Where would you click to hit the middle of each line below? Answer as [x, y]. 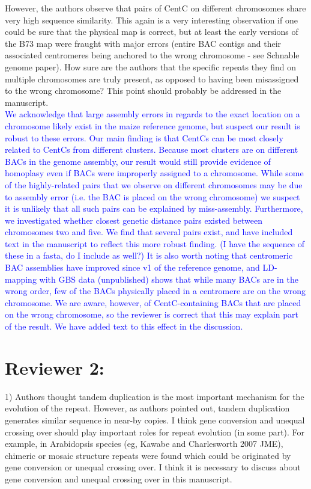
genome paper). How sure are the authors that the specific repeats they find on [151, 66]
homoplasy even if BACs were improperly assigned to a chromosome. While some [154, 173]
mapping [21, 279]
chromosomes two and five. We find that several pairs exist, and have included [149, 232]
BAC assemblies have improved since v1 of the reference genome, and [132, 267]
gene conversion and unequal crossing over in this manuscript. [119, 478]
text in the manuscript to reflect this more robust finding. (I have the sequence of [155, 243]
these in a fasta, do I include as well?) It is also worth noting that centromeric [149, 255]
